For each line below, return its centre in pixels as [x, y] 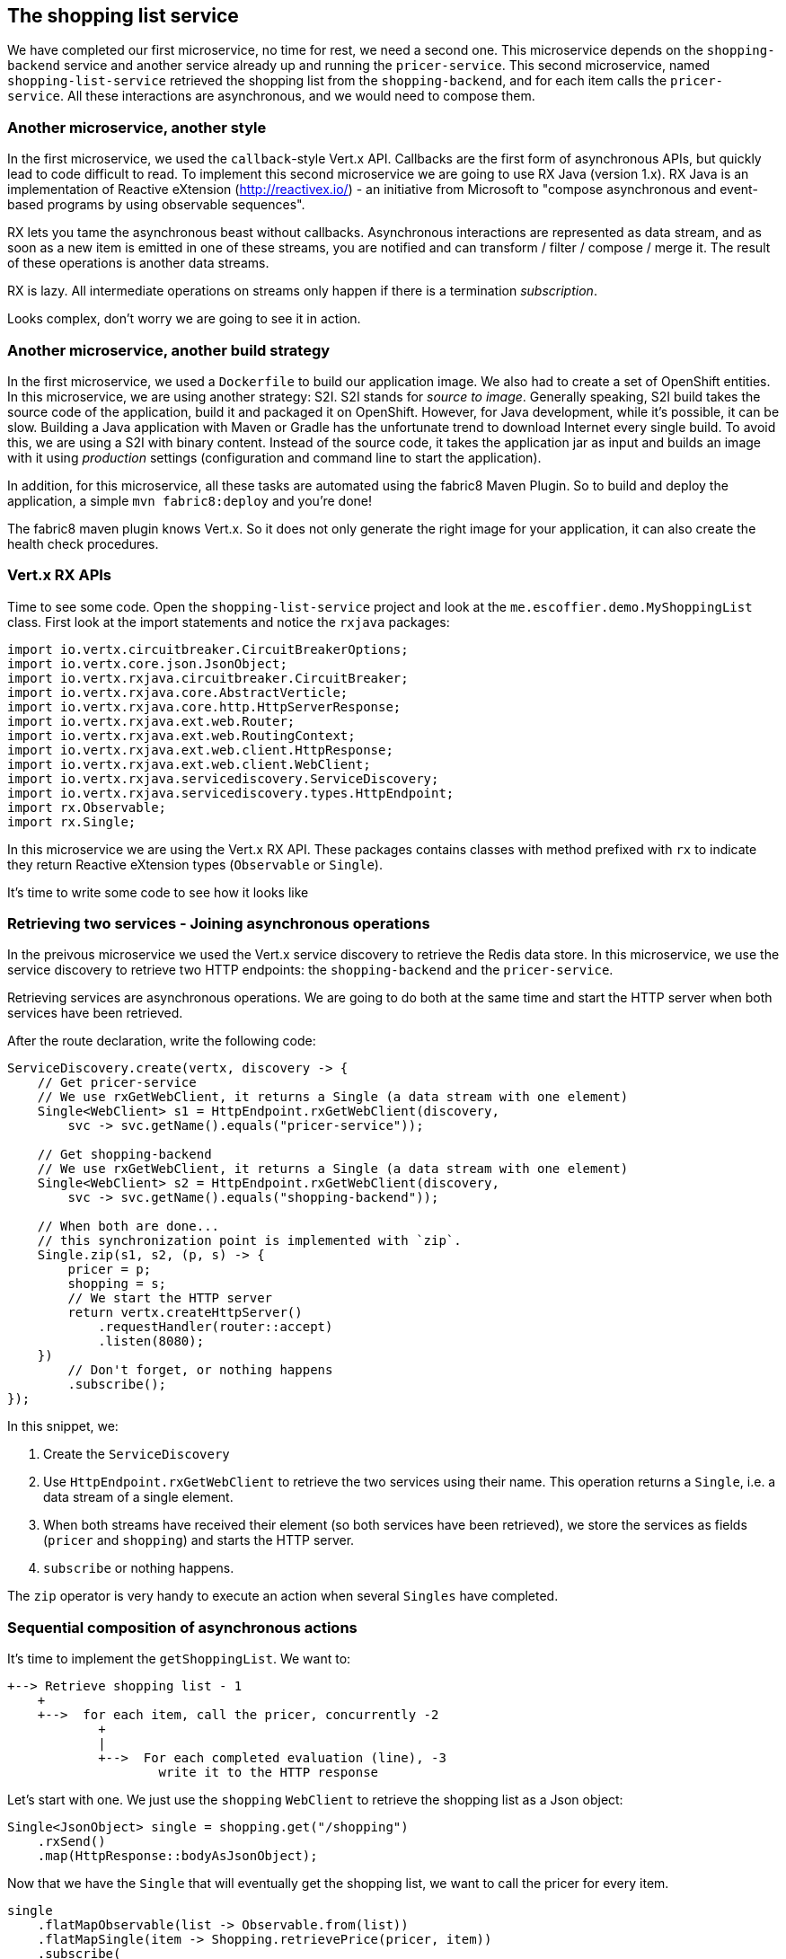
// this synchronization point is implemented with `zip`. [249, 1241]
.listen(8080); [151, 1341]
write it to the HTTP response [269, 1773]
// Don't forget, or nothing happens [200, 1370]
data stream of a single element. [138, 1497]
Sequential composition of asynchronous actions [182, 1627]
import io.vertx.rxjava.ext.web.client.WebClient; [189, 764]
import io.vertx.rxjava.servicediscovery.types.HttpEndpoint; [231, 793]
